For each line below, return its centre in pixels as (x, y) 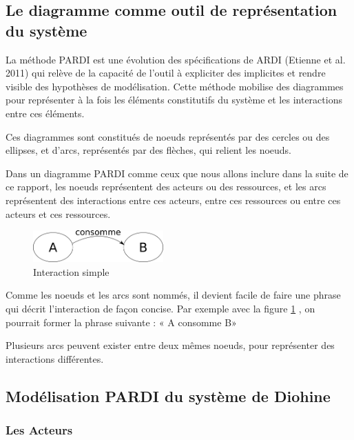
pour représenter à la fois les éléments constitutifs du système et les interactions (174, 100)
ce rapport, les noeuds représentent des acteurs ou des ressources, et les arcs (166, 187)
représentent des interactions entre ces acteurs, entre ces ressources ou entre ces (173, 200)
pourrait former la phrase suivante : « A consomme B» (121, 322)
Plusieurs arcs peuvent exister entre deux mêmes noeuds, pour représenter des (170, 345)
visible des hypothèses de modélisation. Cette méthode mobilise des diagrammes (175, 86)
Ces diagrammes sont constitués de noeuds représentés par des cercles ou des (168, 136)
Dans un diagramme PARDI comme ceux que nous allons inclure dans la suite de (177, 173)
